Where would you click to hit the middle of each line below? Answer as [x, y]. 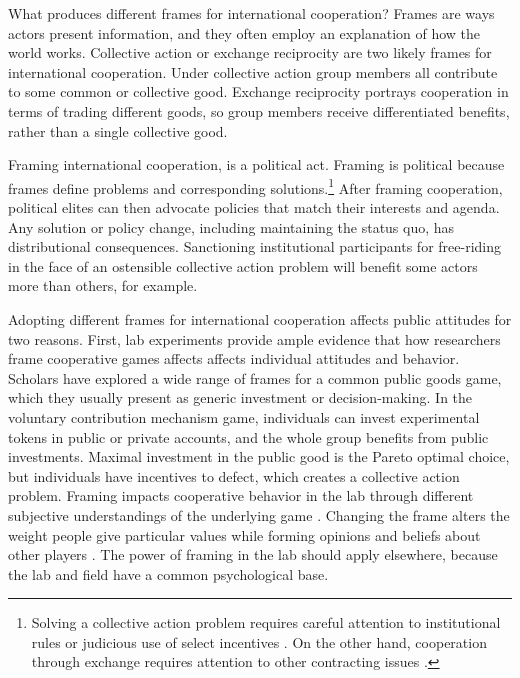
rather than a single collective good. [118, 130]
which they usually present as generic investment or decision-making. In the [240, 397]
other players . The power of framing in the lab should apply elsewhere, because [253, 554]
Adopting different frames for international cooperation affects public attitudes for [260, 318]
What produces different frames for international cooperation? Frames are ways [251, 13]
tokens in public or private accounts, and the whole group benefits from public [248, 436]
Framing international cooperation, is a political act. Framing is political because [256, 164]
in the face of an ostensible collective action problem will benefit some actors [243, 265]
